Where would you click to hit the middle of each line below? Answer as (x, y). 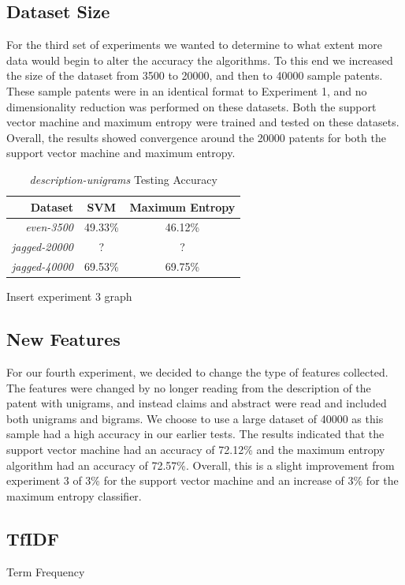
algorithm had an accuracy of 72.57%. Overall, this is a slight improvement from (201, 465)
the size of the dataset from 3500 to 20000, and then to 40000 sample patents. (195, 75)
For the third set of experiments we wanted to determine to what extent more (194, 45)
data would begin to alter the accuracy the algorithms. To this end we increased (200, 60)
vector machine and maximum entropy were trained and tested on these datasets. (203, 122)
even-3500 (49, 227)
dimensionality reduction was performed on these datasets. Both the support (191, 106)
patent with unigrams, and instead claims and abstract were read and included (197, 403)
